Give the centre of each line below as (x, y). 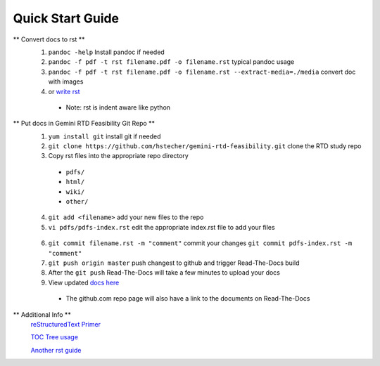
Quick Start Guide (66, 18)
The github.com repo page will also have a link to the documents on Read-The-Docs (188, 299)
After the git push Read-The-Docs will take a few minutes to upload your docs (164, 273)
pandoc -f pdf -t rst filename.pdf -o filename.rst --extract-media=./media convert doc (202, 72)
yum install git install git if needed (104, 136)
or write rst (64, 91)
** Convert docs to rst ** (49, 39)
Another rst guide (56, 350)
